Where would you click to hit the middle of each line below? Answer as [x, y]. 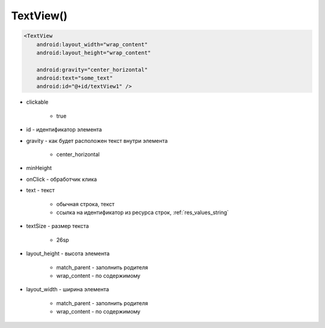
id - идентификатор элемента [64, 130]
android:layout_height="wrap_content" [94, 52]
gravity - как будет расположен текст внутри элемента [97, 140]
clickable [37, 102]
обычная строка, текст [85, 204]
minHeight [39, 168]
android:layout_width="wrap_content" [92, 44]
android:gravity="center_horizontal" [92, 70]
